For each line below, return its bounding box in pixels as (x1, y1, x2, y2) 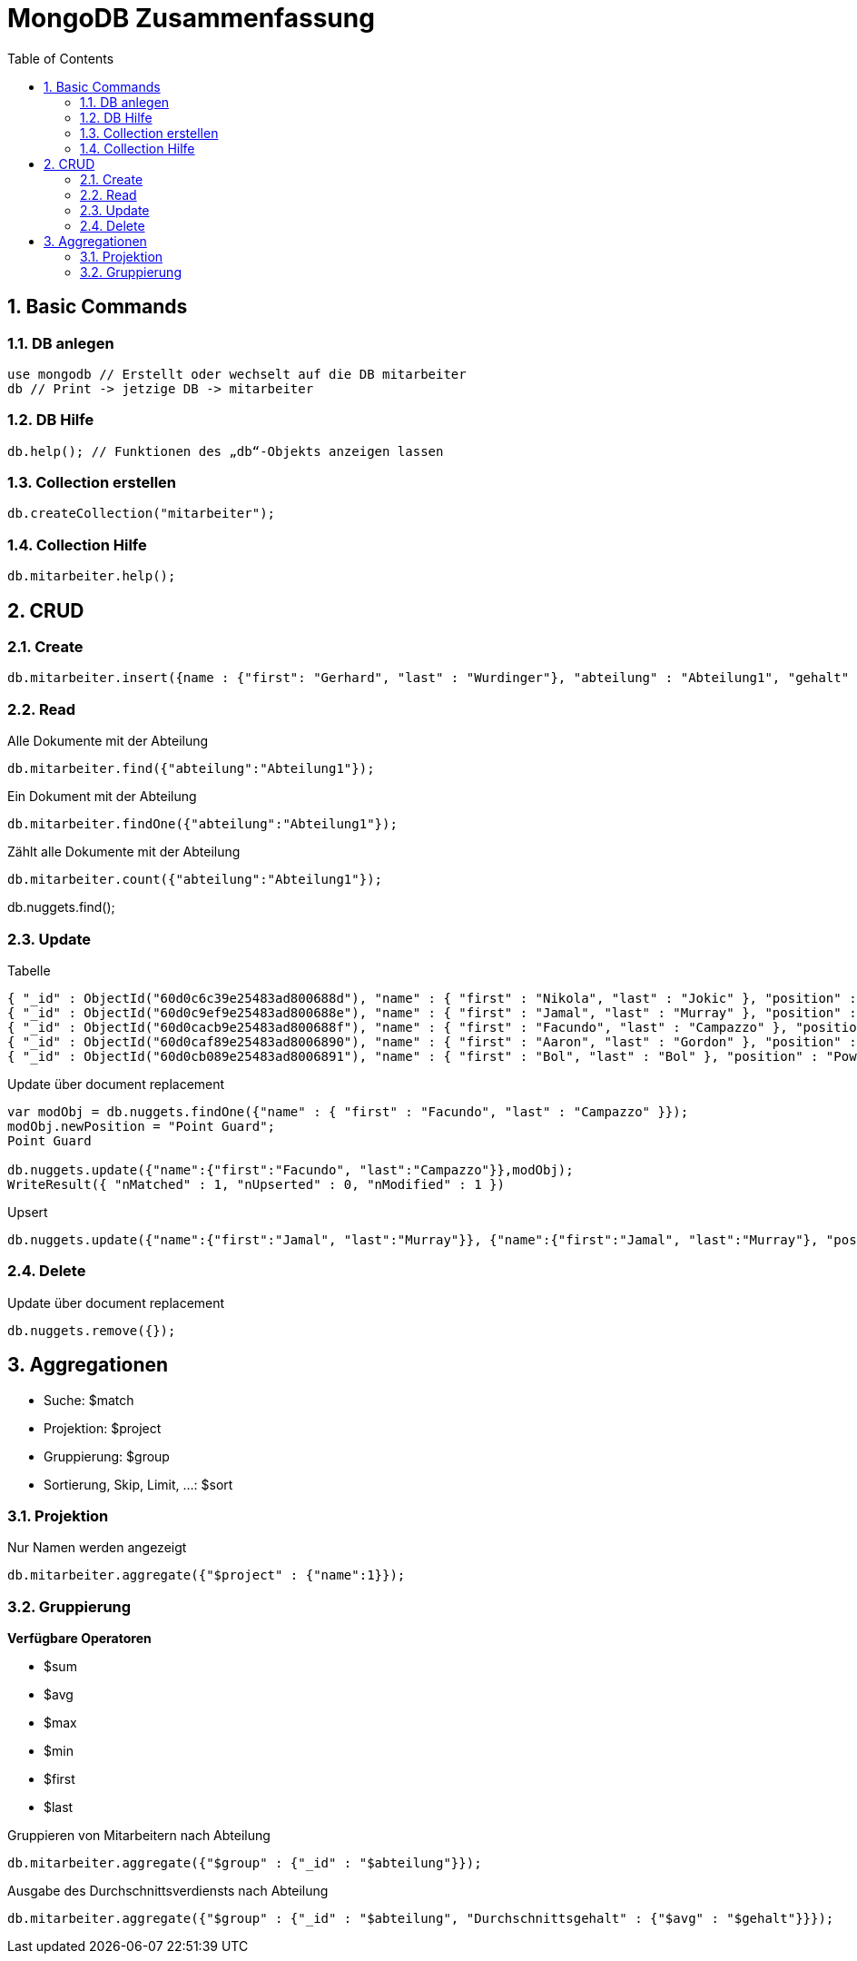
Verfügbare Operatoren (7, 1630, 152, 1647)
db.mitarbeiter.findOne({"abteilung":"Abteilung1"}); (7, 817, 398, 832)
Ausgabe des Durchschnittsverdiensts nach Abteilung (7, 1883, 329, 1899)
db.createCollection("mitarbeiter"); (7, 506, 276, 521)
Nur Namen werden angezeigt (7, 1540, 187, 1556)
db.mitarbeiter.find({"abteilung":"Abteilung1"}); (7, 761, 375, 777)
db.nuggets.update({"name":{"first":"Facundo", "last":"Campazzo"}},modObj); (7, 1162, 574, 1177)
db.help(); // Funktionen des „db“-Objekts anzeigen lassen (7, 443, 444, 459)
